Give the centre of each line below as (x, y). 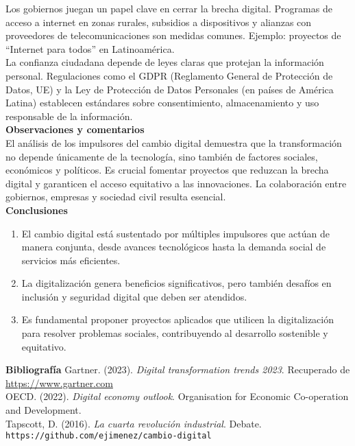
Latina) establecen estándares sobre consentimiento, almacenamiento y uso (162, 103)
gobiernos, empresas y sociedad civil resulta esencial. (116, 197)
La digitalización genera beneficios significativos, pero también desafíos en (176, 283)
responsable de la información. (69, 116)
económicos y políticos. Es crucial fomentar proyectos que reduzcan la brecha (167, 170)
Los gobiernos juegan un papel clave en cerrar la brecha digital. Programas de (169, 8)
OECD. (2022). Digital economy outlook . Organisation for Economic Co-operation (177, 396)
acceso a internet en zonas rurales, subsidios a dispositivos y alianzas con (159, 22)
